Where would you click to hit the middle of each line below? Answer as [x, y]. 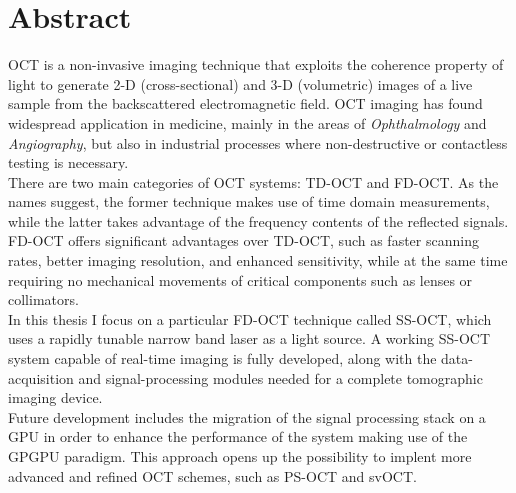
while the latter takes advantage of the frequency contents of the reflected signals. [258, 220]
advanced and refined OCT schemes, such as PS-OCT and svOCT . [212, 475]
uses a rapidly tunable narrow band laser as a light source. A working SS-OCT [249, 338]
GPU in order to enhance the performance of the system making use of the [238, 436]
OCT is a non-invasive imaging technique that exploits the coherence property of [256, 64]
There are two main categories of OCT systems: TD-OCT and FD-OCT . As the [253, 181]
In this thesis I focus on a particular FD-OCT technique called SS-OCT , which [250, 318]
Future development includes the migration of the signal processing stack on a [247, 416]
